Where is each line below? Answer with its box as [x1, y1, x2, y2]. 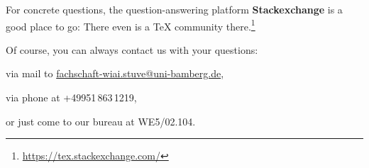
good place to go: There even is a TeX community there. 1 [6, 16, 255, 33]
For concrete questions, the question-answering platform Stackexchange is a [6, 2, 343, 16]
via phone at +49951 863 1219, [6, 90, 137, 105]
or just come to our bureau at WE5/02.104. [6, 113, 196, 128]
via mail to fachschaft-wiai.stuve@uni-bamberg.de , [6, 66, 224, 81]
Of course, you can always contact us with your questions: [6, 42, 258, 57]
